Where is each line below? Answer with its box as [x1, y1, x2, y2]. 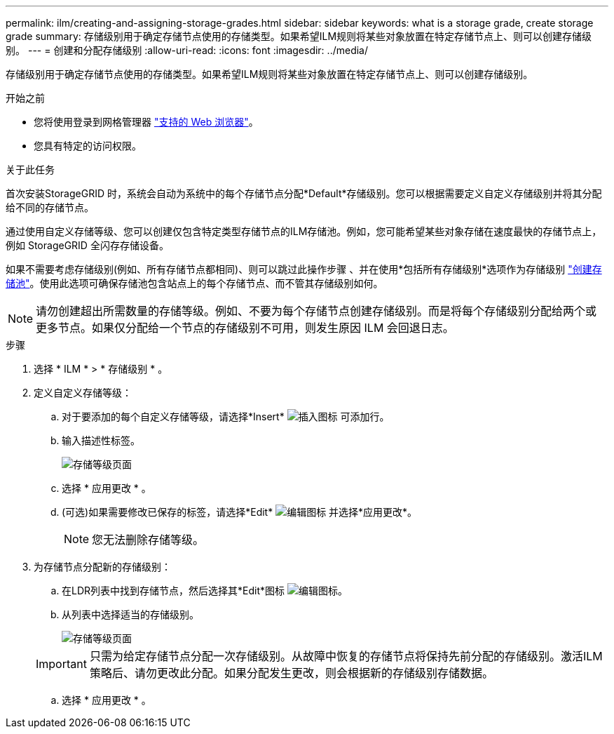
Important [36, 657, 87, 671]
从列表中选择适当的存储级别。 [62, 608, 199, 620]
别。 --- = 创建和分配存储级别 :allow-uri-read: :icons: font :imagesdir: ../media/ [6, 44, 369, 56]
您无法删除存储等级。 [92, 533, 205, 547]
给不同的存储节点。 [6, 201, 94, 213]
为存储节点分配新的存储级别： [34, 561, 171, 573]
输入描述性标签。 [62, 434, 140, 446]
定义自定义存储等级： [34, 387, 132, 399]
